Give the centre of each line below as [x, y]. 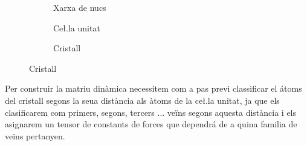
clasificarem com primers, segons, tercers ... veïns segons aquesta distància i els [151, 112]
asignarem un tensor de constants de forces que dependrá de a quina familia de [151, 124]
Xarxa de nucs [80, 7]
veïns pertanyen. [35, 135]
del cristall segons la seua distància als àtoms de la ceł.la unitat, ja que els [142, 100]
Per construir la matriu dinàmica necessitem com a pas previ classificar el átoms [153, 88]
